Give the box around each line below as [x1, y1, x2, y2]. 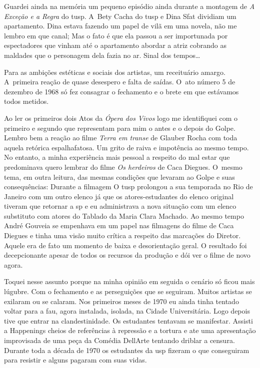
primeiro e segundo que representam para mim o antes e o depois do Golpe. [4, 122, 235, 133]
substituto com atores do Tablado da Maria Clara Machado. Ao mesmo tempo [4, 210, 244, 221]
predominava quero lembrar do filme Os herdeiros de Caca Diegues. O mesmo [4, 161, 242, 172]
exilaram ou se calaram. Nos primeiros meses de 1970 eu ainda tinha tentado [4, 296, 239, 306]
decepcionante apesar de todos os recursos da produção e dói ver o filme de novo [4, 250, 250, 260]
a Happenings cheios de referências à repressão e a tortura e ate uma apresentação [4, 325, 256, 336]
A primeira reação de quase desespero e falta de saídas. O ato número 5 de [4, 76, 235, 87]
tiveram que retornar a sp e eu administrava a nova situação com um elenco [4, 201, 236, 211]
